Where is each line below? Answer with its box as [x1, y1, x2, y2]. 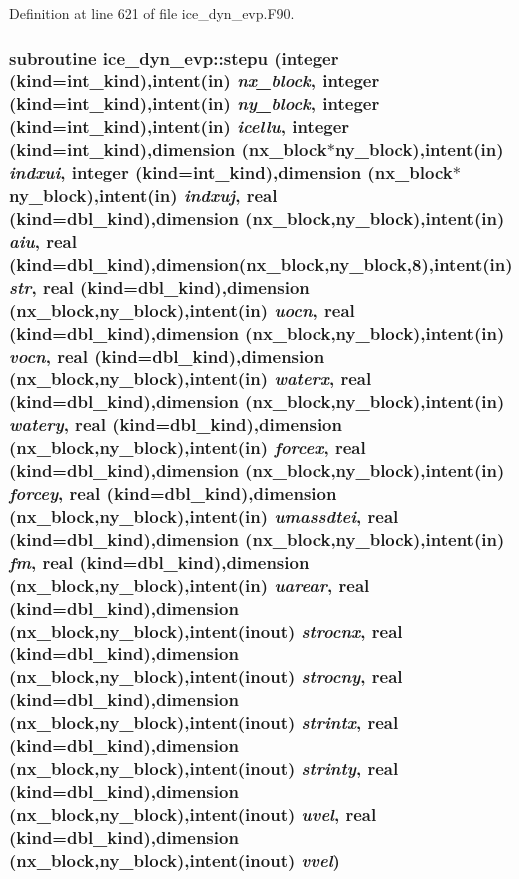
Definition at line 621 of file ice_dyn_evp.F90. [9, 3, 295, 23]
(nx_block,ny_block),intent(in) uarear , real [9, 572, 370, 597]
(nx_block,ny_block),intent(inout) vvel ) [9, 847, 340, 872]
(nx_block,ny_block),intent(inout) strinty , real [9, 756, 399, 781]
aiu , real [9, 228, 77, 253]
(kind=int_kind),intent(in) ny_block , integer [9, 91, 380, 116]
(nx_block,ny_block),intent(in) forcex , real [9, 435, 366, 460]
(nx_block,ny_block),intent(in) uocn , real [9, 297, 355, 322]
